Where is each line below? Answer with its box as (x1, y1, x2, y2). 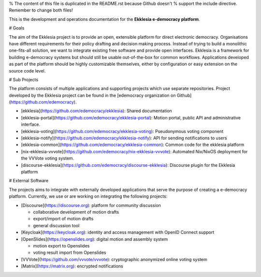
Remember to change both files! (9, 7, 73, 13)
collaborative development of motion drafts (33, 209, 119, 215)
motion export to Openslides (33, 243, 90, 248)
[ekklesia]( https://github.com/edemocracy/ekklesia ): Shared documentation (21, 108, 173, 114)
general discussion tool (33, 222, 80, 228)
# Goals (9, 25, 25, 31)
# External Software (9, 178, 49, 184)
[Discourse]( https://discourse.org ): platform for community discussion (21, 202, 161, 208)
